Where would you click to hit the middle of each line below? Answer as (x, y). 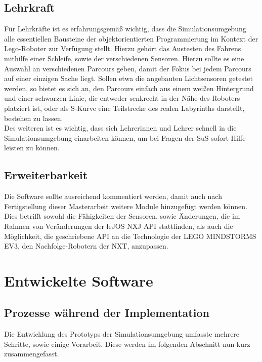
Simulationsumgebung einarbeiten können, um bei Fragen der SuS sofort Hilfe (125, 137)
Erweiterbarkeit (46, 175)
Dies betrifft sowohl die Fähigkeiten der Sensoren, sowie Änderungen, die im (122, 216)
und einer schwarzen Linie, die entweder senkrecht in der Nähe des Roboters (122, 98)
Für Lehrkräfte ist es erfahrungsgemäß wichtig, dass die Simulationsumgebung (125, 29)
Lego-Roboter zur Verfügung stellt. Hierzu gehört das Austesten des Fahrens (123, 48)
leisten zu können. (32, 148)
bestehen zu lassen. (34, 118)
